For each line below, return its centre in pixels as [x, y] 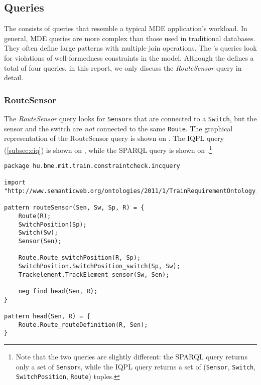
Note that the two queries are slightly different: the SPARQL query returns [132, 356]
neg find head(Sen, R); [58, 291]
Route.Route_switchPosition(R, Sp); [80, 258]
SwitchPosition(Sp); [52, 224]
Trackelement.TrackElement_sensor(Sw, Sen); [94, 274]
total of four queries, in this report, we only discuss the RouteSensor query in [123, 67]
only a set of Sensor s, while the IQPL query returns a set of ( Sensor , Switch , [136, 366]
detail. [14, 77]
